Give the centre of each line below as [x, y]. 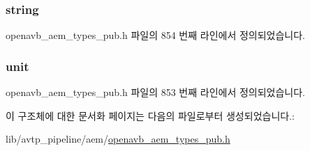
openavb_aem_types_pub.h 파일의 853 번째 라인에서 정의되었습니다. [156, 92]
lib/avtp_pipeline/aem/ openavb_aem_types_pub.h [118, 139]
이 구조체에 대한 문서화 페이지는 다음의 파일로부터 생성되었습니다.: [150, 115]
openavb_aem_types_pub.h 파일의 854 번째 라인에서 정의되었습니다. [156, 35]
